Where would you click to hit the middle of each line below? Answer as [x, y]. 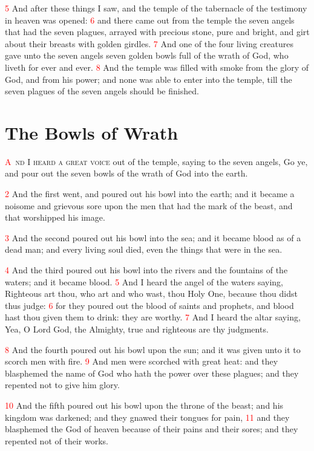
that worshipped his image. [55, 217]
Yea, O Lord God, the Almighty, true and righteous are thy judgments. [137, 329]
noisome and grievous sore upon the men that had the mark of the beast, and [149, 205]
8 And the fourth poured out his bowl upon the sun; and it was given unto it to [153, 349]
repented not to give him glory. [62, 385]
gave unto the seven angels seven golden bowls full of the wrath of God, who [147, 55]
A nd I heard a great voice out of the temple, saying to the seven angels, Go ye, [156, 161]
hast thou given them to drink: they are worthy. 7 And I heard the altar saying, [153, 317]
